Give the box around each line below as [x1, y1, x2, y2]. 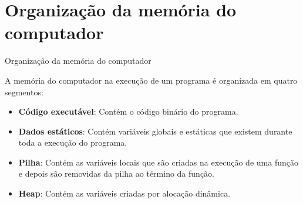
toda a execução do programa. [18, 136, 127, 149]
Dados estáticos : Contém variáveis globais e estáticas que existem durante [18, 125, 292, 137]
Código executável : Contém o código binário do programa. [18, 105, 238, 118]
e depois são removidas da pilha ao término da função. [18, 167, 214, 180]
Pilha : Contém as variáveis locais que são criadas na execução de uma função [18, 156, 298, 168]
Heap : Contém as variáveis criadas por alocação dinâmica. [18, 187, 231, 199]
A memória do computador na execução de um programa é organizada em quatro [5, 74, 298, 86]
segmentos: [5, 85, 43, 98]
